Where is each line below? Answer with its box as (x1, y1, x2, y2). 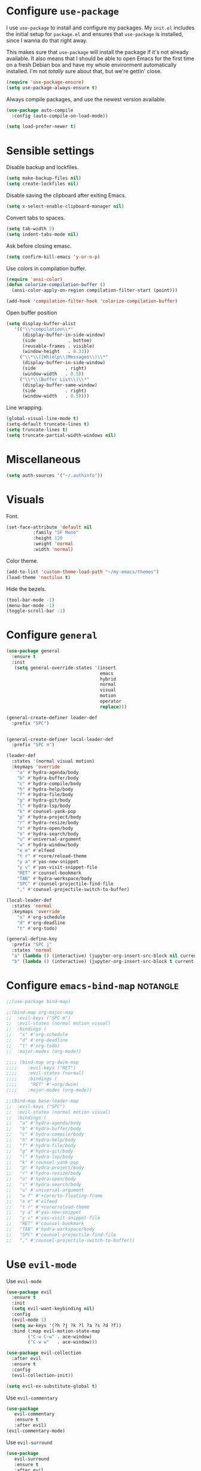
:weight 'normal (32, 541, 74, 547)
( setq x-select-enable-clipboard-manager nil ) (6, 203, 124, 209)
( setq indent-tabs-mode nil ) (6, 231, 79, 238)
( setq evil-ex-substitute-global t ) (6, 1383, 98, 1389)
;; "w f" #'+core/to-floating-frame (6, 1193, 103, 1199)
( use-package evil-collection (6, 1350, 82, 1356)
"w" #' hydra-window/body (17, 842, 79, 848)
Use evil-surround (6, 1439, 53, 1446)
